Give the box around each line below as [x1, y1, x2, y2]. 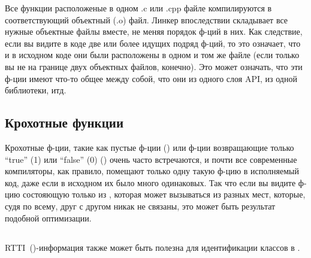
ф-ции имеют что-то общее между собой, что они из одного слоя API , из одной [5, 72, 297, 84]
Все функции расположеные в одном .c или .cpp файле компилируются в [5, 2, 272, 14]
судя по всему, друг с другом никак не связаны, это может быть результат [5, 199, 276, 212]
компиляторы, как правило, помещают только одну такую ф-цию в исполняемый [5, 165, 299, 177]
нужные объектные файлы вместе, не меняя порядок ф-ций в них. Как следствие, [5, 25, 303, 38]
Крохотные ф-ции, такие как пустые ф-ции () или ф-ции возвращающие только [5, 141, 294, 153]
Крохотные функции [5, 113, 123, 132]
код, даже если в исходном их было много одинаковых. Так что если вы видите [5, 176, 296, 189]
